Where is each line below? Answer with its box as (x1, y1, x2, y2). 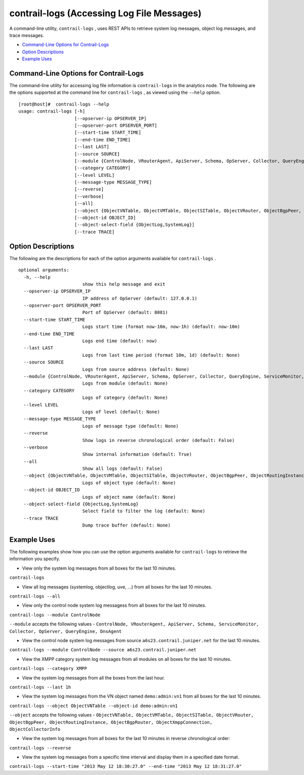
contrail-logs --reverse (9, 745, 71, 751)
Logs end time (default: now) (82, 338, 158, 344)
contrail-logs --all (9, 594, 61, 599)
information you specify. (9, 556, 60, 562)
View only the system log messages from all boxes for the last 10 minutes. (22, 565, 177, 571)
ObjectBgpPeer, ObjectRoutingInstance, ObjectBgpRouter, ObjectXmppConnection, (9, 719, 213, 725)
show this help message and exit (82, 281, 166, 287)
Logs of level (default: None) (82, 409, 160, 415)
